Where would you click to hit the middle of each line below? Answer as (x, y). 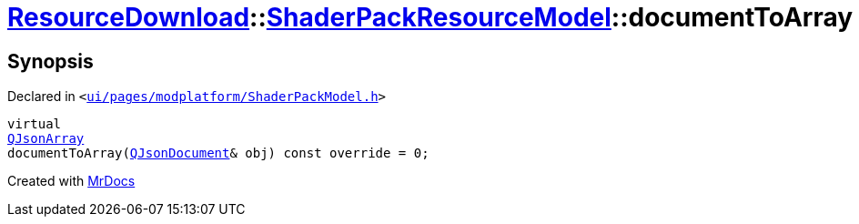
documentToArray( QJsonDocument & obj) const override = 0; (218, 153)
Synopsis (51, 61)
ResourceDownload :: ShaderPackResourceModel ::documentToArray (430, 17)
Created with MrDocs (71, 181)
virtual (35, 124)
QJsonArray (46, 139)
